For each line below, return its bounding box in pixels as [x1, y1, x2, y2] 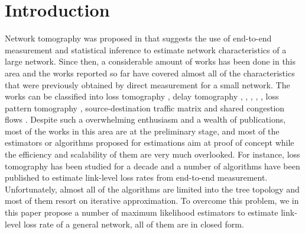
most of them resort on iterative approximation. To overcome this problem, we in [5, 194, 299, 207]
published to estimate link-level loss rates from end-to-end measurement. [5, 171, 268, 184]
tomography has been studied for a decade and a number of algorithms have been [5, 159, 300, 172]
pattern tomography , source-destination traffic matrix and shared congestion [5, 101, 285, 114]
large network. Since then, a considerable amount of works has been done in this [5, 55, 296, 68]
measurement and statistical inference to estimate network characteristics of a [5, 43, 287, 56]
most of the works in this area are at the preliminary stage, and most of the [5, 124, 280, 137]
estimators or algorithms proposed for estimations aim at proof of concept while [5, 136, 294, 149]
